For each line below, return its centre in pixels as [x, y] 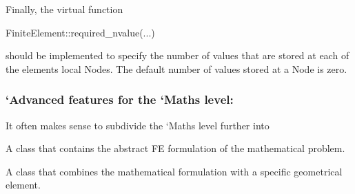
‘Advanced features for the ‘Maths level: [120, 99]
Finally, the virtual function [64, 9]
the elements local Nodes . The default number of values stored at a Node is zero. [176, 68]
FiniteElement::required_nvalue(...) [80, 32]
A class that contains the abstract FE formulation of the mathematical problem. [175, 148]
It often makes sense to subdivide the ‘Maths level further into [138, 125]
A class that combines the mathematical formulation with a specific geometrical [174, 171]
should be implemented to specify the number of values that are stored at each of [177, 55]
